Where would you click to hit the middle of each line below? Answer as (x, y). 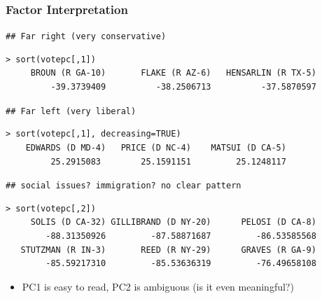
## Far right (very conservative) (86, 37)
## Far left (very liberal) (71, 111)
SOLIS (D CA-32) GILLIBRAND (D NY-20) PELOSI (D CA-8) (173, 222)
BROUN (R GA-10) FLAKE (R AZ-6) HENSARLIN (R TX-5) (173, 73)
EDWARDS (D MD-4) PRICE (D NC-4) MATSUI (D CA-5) (156, 147)
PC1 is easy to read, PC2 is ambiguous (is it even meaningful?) (158, 286)
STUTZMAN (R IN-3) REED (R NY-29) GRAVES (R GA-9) (168, 250)
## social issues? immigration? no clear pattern (124, 186)
